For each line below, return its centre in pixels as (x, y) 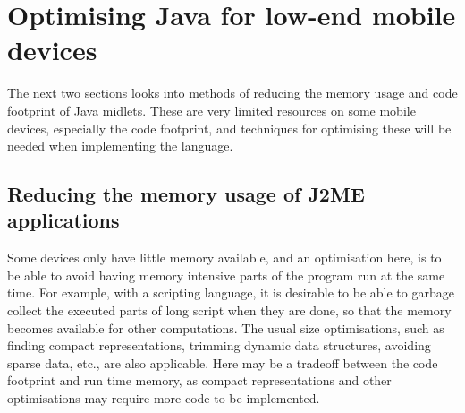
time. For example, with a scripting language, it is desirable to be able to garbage (231, 293)
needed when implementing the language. (120, 146)
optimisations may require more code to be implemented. (164, 398)
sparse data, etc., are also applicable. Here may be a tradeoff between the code (223, 362)
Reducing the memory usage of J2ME (186, 194)
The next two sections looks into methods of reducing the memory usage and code (232, 93)
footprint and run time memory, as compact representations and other (199, 380)
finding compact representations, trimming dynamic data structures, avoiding (219, 345)
